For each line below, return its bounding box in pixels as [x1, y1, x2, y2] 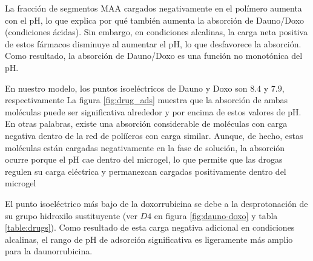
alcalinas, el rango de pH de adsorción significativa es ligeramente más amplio [5, 232, 293, 245]
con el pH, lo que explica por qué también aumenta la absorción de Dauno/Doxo [5, 13, 305, 26]
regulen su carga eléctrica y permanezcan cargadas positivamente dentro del [5, 164, 286, 177]
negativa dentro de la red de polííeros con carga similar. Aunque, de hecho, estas [5, 129, 303, 141]
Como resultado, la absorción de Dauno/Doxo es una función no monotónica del [5, 49, 303, 62]
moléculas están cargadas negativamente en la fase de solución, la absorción [5, 141, 285, 154]
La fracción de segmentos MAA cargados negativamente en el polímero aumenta [5, 2, 302, 14]
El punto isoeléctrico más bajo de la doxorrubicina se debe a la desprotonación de [5, 197, 308, 209]
